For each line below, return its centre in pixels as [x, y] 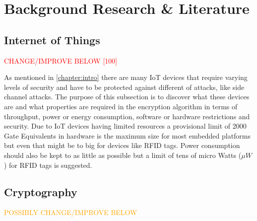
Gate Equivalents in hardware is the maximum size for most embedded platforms [128, 135]
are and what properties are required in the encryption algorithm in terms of [121, 106]
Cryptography [41, 191]
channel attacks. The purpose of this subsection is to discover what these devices [127, 97]
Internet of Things [52, 39]
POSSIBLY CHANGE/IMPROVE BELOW [71, 212]
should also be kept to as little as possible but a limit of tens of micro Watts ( [123, 155]
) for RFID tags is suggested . [48, 165]
